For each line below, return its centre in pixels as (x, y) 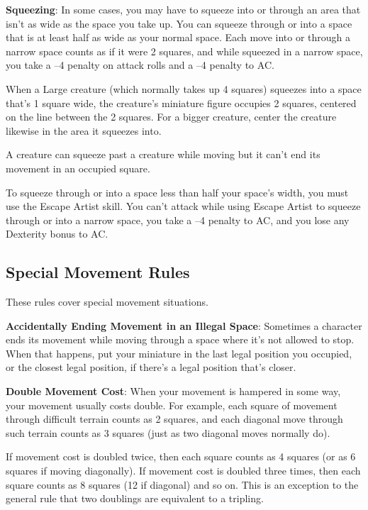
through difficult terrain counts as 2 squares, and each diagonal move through (174, 419)
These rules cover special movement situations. (107, 302)
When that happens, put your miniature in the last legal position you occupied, (179, 353)
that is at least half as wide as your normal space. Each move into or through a (178, 37)
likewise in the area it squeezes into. (84, 130)
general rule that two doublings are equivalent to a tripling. (135, 498)
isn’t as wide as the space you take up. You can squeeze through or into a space (179, 23)
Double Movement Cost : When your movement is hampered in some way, (173, 391)
